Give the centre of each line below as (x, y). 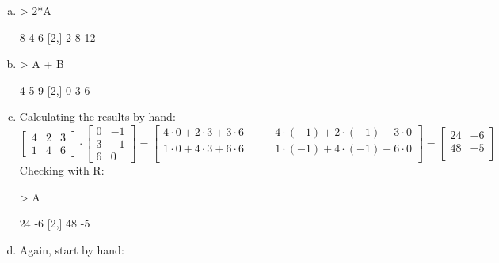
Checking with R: (62, 170)
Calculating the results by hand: (97, 116)
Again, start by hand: (72, 249)
